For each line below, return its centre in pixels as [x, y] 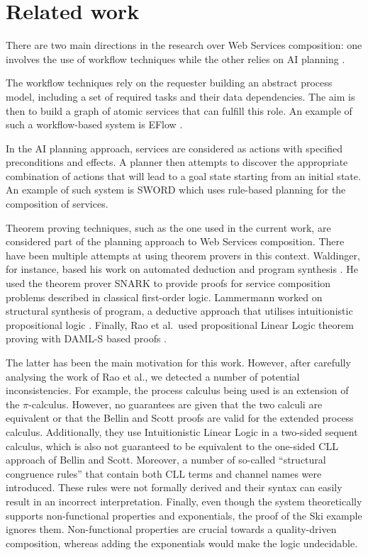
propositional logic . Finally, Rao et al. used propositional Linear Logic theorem [180, 324]
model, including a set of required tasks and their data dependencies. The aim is [180, 96]
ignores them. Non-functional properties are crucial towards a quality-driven [171, 529]
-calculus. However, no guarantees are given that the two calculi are [175, 404]
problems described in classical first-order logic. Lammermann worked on [164, 297]
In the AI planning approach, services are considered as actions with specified [174, 148]
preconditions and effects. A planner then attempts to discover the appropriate [177, 162]
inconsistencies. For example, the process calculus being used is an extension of [177, 390]
